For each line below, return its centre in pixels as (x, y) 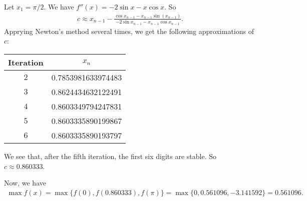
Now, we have (25, 183)
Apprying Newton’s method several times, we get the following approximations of (129, 31)
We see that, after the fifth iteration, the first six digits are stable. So (110, 156)
